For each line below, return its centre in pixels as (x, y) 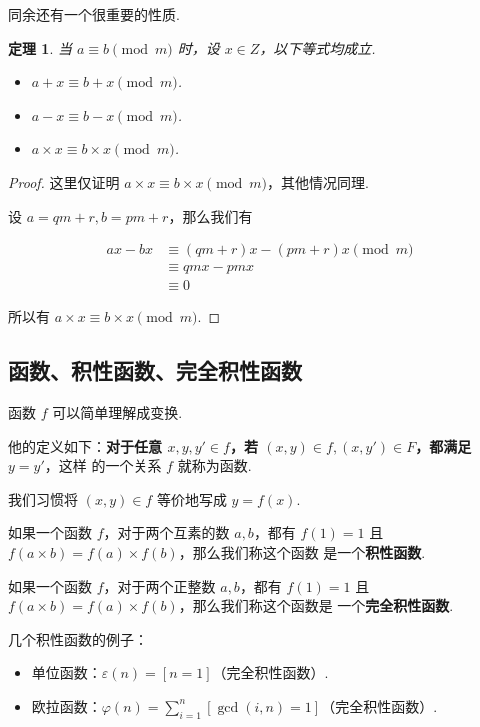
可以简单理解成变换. (117, 412)
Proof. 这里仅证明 (64, 181)
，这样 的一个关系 (103, 465)
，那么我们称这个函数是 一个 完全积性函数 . (316, 605)
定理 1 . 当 (40, 47)
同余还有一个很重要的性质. (94, 14)
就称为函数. (214, 465)
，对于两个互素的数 (166, 532)
